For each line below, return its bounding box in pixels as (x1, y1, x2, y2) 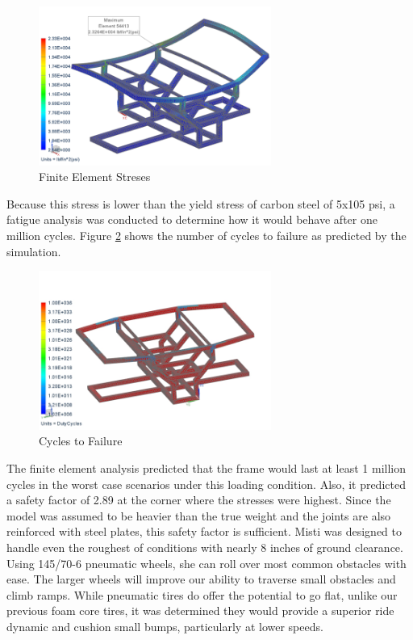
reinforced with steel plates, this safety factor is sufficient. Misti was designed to (6, 523, 402, 540)
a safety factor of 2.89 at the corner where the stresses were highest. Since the (6, 491, 391, 508)
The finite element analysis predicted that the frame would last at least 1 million (6, 459, 407, 476)
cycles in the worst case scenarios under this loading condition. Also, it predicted (6, 475, 406, 492)
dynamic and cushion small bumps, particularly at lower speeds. (6, 617, 323, 634)
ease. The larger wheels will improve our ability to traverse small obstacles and (6, 571, 396, 587)
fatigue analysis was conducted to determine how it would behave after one (6, 211, 378, 228)
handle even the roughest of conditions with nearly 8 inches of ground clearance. (6, 538, 403, 555)
